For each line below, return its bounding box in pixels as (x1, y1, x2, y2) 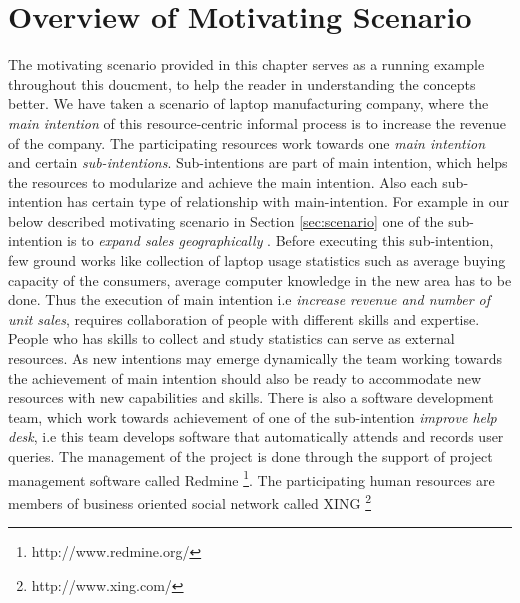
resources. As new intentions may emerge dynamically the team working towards (8, 348, 503, 369)
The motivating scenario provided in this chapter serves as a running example (8, 54, 485, 75)
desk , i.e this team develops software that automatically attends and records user (8, 426, 504, 447)
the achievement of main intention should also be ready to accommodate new (8, 367, 482, 388)
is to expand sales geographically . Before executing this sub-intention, (67, 230, 494, 251)
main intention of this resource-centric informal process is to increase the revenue (8, 112, 506, 133)
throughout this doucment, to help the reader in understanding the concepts (8, 73, 476, 94)
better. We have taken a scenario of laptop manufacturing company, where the (8, 93, 489, 114)
